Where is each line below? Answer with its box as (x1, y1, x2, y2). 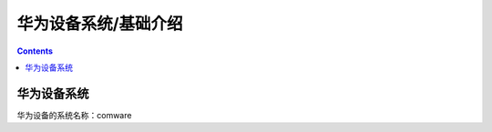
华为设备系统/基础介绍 (16, 14, 183, 34)
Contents (16, 46, 54, 56)
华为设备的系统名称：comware (16, 109, 132, 120)
